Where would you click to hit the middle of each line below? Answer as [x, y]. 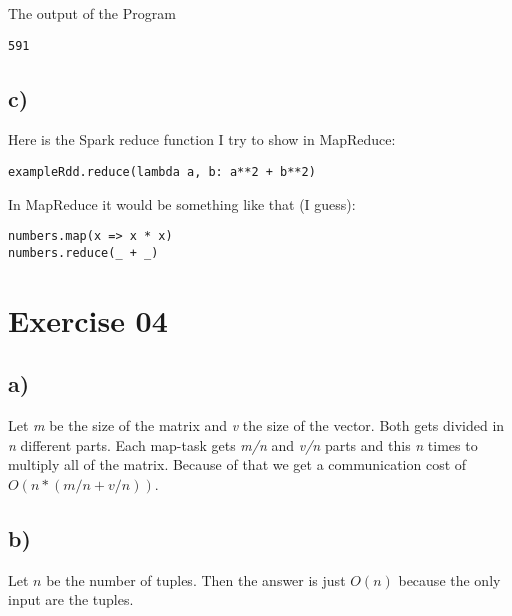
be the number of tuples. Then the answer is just [196, 579]
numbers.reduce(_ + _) [83, 252]
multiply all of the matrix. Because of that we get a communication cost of [237, 464]
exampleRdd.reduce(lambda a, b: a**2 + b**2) [162, 172]
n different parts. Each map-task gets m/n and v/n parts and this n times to [243, 444]
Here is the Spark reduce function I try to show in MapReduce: [202, 139]
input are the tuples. [71, 599]
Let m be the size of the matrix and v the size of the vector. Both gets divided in [256, 425]
